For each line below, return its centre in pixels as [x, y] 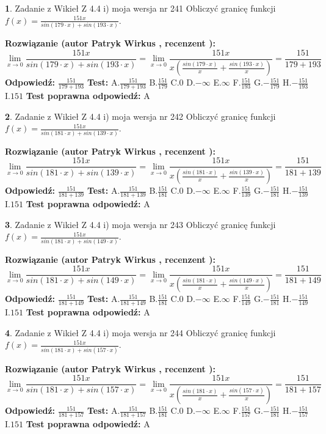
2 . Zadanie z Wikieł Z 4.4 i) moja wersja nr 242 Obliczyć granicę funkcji [140, 116]
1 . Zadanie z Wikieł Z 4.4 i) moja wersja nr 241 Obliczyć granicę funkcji [140, 8]
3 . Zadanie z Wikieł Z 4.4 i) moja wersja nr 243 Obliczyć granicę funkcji [140, 224]
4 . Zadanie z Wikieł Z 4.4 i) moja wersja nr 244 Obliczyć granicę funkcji [140, 332]
